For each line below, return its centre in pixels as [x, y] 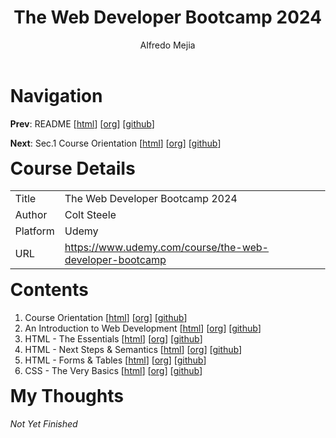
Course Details [73, 168]
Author [31, 215]
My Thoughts [67, 396]
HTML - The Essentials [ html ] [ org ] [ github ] [114, 339]
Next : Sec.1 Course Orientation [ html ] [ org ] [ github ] [115, 143]
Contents [49, 290]
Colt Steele [90, 215]
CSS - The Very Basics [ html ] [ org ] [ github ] [113, 371]
